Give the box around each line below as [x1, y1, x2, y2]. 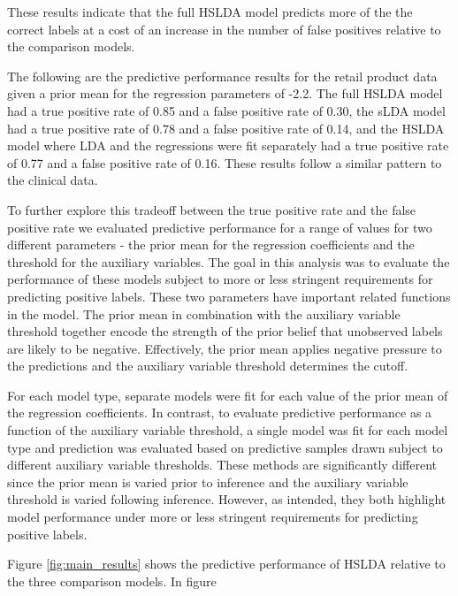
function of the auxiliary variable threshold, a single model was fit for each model [7, 421, 448, 439]
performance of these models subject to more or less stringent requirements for [7, 270, 433, 288]
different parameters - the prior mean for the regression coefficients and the [7, 235, 415, 254]
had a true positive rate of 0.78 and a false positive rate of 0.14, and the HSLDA [7, 118, 445, 137]
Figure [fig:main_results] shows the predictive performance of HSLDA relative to [7, 554, 446, 573]
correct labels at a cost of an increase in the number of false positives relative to [7, 19, 441, 38]
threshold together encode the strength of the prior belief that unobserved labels [7, 322, 443, 340]
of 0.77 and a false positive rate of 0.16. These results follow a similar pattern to [7, 153, 442, 172]
